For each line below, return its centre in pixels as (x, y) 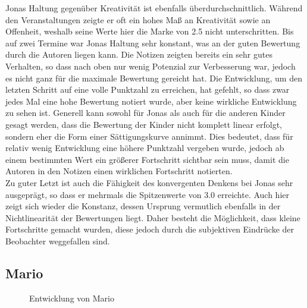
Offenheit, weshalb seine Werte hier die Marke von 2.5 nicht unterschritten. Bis (150, 31)
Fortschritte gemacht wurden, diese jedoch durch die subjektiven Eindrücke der (150, 229)
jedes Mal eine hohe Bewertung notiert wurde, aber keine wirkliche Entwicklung (151, 101)
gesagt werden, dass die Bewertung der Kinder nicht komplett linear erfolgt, (144, 124)
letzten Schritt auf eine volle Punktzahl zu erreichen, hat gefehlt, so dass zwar (148, 89)
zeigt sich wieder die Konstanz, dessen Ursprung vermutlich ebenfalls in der (143, 206)
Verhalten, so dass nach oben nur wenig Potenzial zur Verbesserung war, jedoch (151, 66)
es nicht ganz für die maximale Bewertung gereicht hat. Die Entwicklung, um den (154, 78)
